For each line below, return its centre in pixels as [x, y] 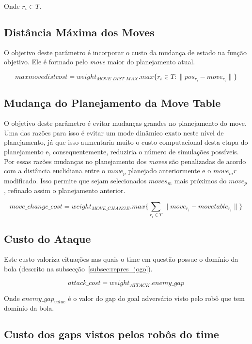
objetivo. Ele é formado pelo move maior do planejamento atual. [100, 62]
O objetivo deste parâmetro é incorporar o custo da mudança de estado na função [125, 52]
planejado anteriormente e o [170, 171]
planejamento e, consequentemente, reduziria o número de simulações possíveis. [121, 152]
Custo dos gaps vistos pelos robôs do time [111, 334]
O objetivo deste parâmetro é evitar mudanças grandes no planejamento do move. [125, 123]
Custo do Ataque [47, 239]
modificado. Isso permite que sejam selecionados [75, 180]
